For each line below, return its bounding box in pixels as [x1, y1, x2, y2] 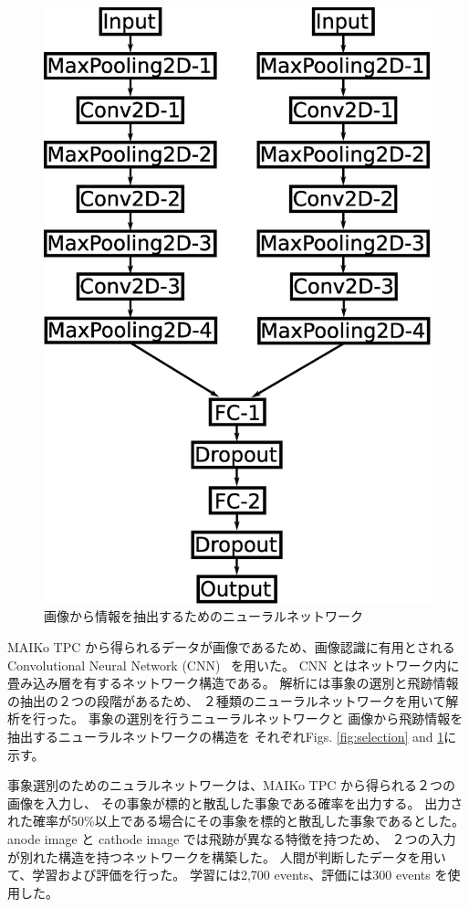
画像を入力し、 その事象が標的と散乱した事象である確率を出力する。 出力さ [7, 793, 464, 812]
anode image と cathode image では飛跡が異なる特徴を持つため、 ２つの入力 [7, 829, 456, 849]
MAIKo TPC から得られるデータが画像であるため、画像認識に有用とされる [7, 638, 455, 657]
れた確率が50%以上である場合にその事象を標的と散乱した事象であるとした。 [7, 811, 465, 830]
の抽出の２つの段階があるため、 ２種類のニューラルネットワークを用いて [7, 691, 446, 710]
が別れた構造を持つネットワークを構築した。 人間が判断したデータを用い [7, 847, 446, 866]
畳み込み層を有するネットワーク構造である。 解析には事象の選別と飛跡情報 [7, 673, 459, 692]
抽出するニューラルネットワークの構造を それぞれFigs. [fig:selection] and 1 [7, 727, 444, 746]
